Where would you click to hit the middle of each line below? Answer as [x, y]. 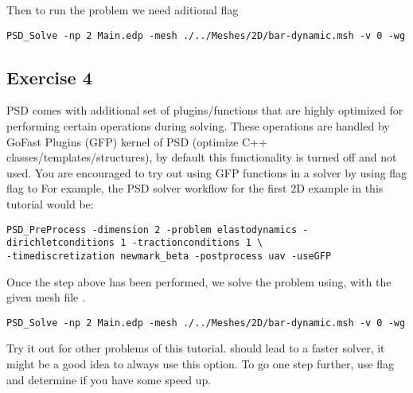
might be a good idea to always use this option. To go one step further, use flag [200, 364]
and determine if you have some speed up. [109, 379]
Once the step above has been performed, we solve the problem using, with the [199, 281]
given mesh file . [46, 297]
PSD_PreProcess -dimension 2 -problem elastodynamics [152, 230]
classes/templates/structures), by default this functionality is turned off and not [202, 157]
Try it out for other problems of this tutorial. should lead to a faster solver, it [196, 348]
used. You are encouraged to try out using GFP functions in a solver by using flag [207, 172]
